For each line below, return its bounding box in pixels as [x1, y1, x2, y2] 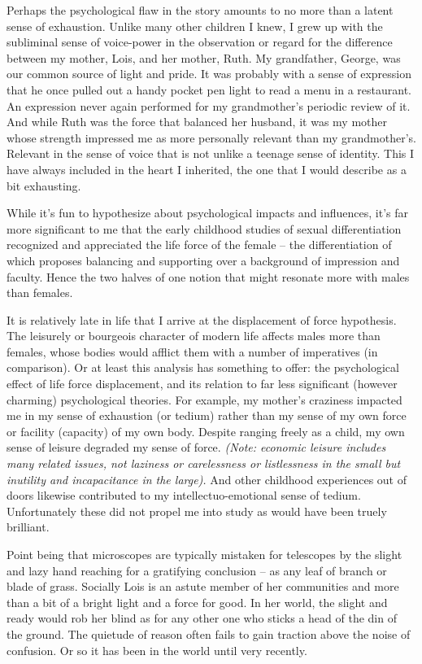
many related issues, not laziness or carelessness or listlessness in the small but [7, 455, 401, 472]
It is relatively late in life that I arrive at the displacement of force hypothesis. [7, 311, 397, 328]
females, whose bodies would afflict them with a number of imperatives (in [7, 343, 378, 360]
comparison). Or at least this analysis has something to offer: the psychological [7, 359, 399, 376]
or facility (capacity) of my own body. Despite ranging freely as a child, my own [7, 422, 405, 439]
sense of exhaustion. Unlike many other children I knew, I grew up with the [7, 17, 383, 34]
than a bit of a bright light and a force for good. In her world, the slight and [7, 593, 388, 610]
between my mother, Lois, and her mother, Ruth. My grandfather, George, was [7, 49, 401, 66]
